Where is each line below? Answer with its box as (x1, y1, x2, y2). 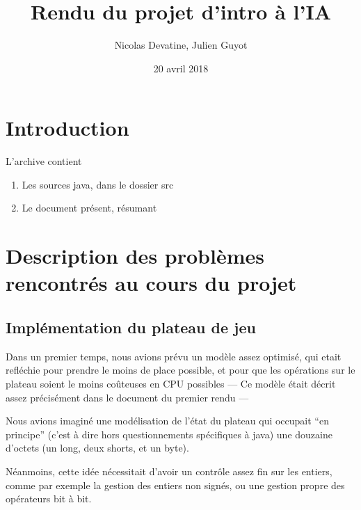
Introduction (6, 113, 129, 142)
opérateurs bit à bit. (6, 491, 92, 506)
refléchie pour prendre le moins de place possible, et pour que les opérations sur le (6, 362, 355, 377)
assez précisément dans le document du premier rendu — (6, 390, 249, 404)
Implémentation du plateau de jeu (6, 316, 256, 337)
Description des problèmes (6, 241, 264, 270)
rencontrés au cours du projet (6, 269, 297, 297)
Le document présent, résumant (22, 200, 157, 215)
